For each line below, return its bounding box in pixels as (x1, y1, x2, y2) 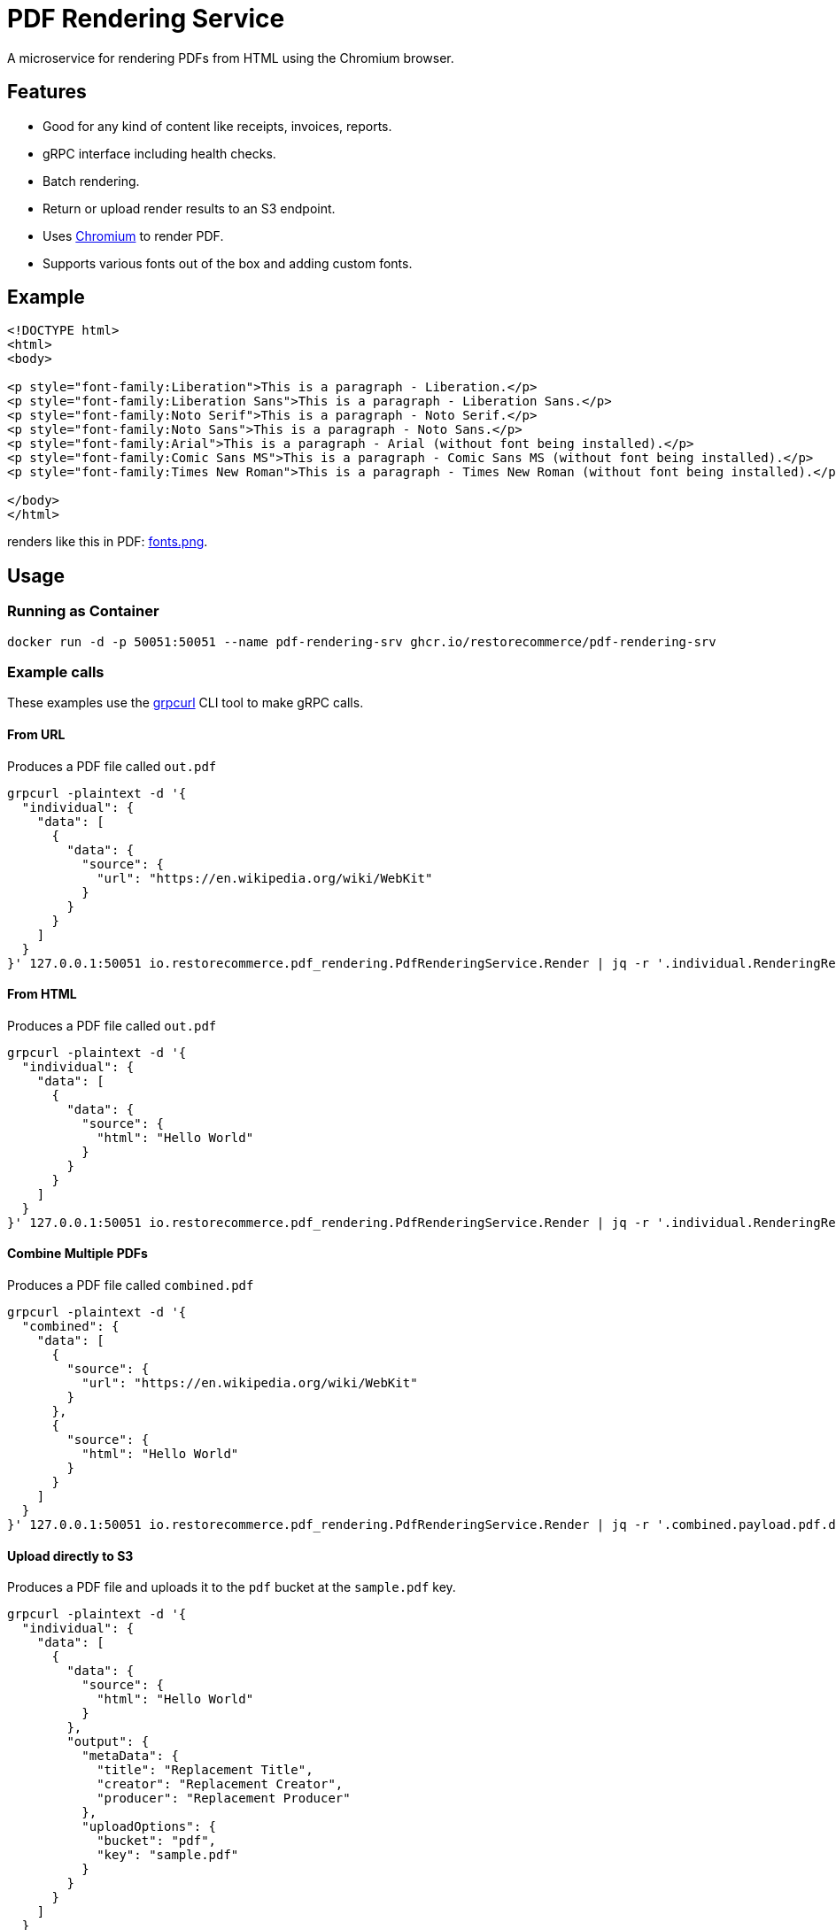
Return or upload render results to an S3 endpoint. (43, 200, 336, 216)
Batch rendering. (43, 173, 140, 189)
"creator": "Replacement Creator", (97, 1777, 344, 1792)
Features (7, 81, 87, 104)
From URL (7, 727, 66, 743)
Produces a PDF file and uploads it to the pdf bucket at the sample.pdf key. (7, 1579, 456, 1595)
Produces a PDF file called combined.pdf (7, 1278, 254, 1293)
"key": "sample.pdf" (97, 1848, 239, 1863)
